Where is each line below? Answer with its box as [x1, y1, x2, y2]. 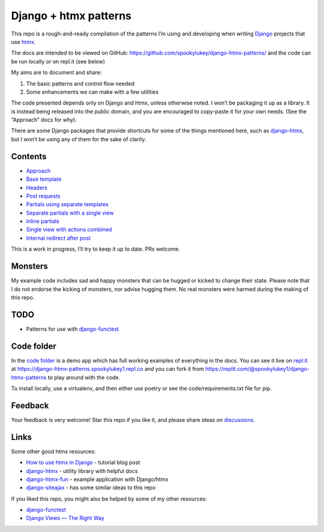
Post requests [26, 192, 61, 200]
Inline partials [26, 218, 59, 225]
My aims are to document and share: [11, 69, 102, 76]
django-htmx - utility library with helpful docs [26, 467, 138, 474]
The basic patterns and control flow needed [26, 80, 135, 87]
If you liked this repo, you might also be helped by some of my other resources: [11, 495, 207, 502]
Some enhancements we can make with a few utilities [26, 88, 159, 96]
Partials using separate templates [26, 201, 109, 208]
